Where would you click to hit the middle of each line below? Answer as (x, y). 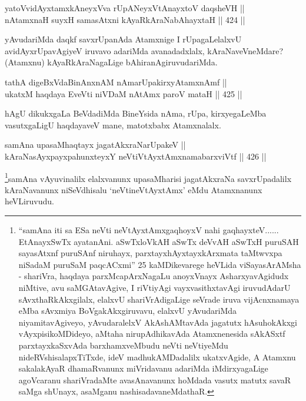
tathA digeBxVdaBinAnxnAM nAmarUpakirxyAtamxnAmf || (116, 82)
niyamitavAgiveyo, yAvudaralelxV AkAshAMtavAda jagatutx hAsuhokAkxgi (158, 322)
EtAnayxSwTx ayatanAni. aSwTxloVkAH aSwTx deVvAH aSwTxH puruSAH (159, 241)
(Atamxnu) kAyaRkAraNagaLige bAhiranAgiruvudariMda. (111, 62)
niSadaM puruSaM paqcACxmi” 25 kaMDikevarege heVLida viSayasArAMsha (160, 264)
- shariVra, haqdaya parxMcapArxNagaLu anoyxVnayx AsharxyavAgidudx (154, 276)
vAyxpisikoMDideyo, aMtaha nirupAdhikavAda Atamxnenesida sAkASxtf (152, 334)
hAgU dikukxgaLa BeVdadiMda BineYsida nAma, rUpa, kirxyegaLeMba (136, 113)
